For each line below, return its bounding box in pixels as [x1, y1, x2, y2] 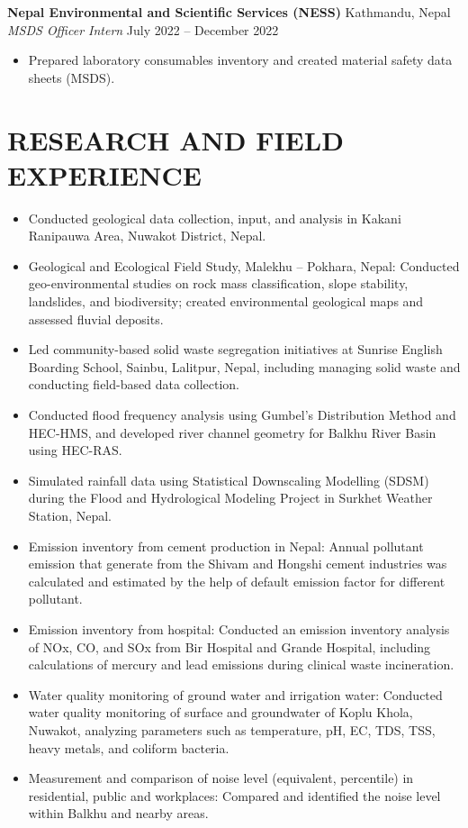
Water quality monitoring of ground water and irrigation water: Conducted [28, 685, 443, 704]
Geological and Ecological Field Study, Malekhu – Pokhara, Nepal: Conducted [28, 256, 460, 275]
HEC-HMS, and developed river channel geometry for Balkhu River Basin [28, 423, 436, 441]
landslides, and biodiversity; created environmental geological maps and [28, 292, 424, 311]
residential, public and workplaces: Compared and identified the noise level [28, 786, 441, 805]
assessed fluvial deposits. [28, 309, 164, 328]
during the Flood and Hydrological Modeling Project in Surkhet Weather [28, 488, 433, 507]
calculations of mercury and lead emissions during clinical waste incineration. [28, 655, 454, 674]
